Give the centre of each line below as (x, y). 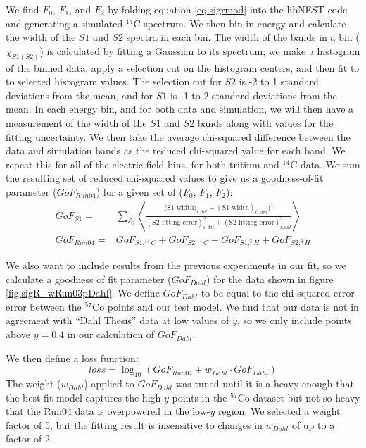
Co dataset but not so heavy (299, 397)
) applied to (109, 384)
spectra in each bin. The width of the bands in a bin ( (243, 37)
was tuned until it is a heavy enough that (265, 384)
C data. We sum (325, 164)
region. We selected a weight (279, 411)
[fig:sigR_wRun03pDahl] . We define (83, 293)
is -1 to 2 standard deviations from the (253, 95)
